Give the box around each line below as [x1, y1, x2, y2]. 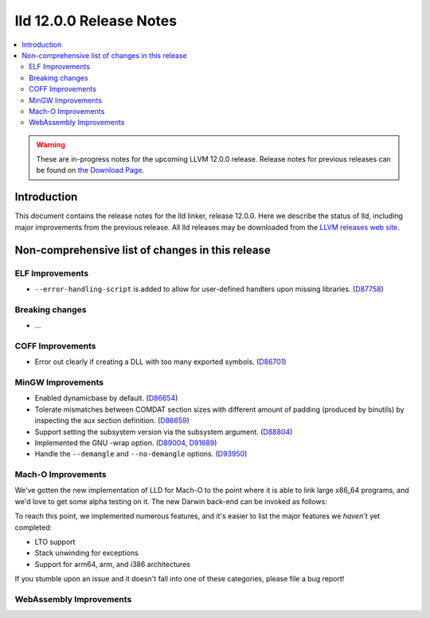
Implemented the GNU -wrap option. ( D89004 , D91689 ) [34, 438, 217, 448]
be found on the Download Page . [36, 166, 145, 175]
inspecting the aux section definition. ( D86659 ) [34, 416, 190, 425]
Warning [36, 139, 65, 149]
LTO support [34, 537, 76, 546]
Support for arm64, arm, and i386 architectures [34, 559, 191, 569]
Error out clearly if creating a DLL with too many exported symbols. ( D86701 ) [34, 357, 287, 366]
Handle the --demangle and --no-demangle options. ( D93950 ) [34, 449, 248, 459]
